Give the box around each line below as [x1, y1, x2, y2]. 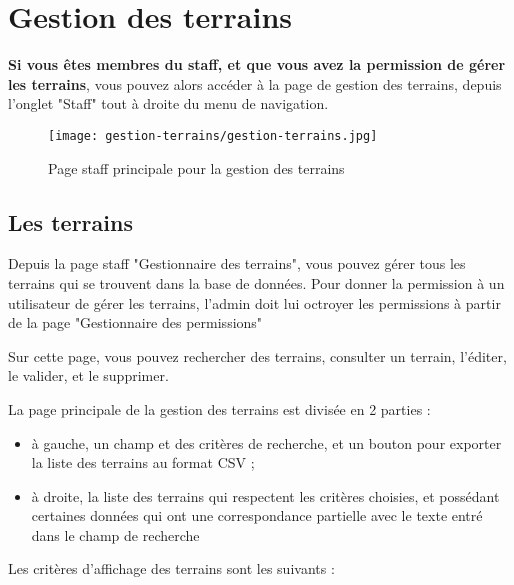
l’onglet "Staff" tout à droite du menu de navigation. [8, 93, 329, 114]
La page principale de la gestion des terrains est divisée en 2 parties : [8, 398, 431, 419]
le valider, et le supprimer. [8, 365, 169, 386]
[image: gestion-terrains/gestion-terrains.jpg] [48, 128, 378, 143]
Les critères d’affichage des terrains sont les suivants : [8, 558, 335, 579]
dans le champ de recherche [31, 524, 200, 545]
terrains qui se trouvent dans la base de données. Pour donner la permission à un [8, 272, 505, 293]
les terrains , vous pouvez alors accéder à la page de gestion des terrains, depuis [8, 73, 502, 94]
